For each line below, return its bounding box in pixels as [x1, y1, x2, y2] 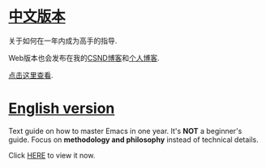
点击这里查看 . [8, 70, 54, 80]
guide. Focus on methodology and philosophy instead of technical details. [8, 135, 260, 144]
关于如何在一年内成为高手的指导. [8, 36, 118, 45]
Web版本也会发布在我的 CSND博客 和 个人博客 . [8, 53, 160, 62]
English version [8, 99, 115, 118]
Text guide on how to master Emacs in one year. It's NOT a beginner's [8, 126, 242, 136]
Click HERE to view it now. [8, 150, 96, 160]
